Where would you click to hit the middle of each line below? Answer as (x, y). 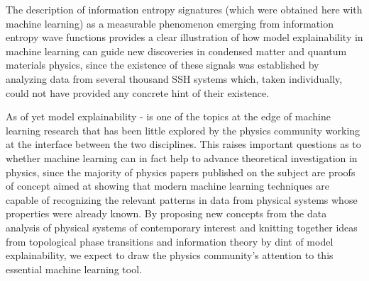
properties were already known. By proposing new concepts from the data (166, 213)
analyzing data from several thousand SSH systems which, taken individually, (174, 78)
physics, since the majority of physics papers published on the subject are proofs (181, 172)
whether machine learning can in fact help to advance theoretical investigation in (182, 157)
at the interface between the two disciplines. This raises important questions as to (183, 144)
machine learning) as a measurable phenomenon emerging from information (170, 23)
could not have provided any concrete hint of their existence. (138, 92)
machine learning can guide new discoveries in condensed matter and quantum (176, 51)
